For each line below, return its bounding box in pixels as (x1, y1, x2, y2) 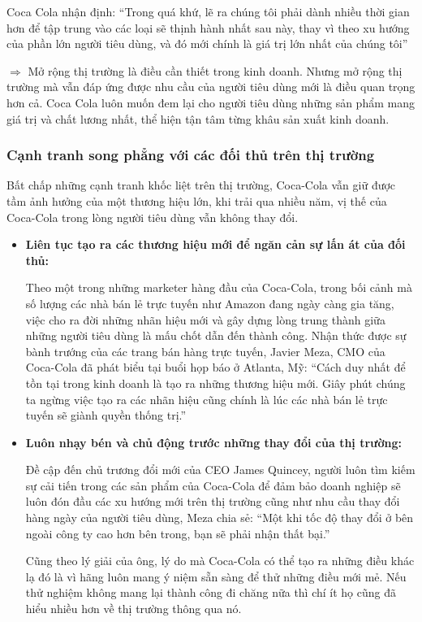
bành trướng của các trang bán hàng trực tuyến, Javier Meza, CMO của (25, 342, 385, 359)
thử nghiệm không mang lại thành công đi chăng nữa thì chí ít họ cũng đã (25, 584, 397, 601)
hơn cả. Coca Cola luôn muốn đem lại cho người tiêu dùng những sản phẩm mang (6, 94, 415, 111)
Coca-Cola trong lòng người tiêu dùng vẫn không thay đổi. (6, 208, 299, 225)
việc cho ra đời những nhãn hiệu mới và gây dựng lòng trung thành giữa (25, 311, 385, 328)
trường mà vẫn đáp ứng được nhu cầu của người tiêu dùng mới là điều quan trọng (6, 78, 416, 95)
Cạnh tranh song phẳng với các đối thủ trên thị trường (6, 145, 375, 165)
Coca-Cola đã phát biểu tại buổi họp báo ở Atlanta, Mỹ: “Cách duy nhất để (25, 359, 406, 376)
